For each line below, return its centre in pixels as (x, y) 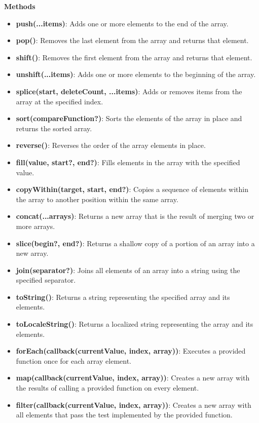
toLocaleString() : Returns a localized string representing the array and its (135, 324)
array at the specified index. (60, 101)
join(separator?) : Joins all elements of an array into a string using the (128, 270)
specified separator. (46, 280)
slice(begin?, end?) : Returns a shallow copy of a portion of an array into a (135, 243)
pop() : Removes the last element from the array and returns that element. (132, 40)
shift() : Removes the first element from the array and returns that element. (134, 57)
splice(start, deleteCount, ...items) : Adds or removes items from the (129, 91)
